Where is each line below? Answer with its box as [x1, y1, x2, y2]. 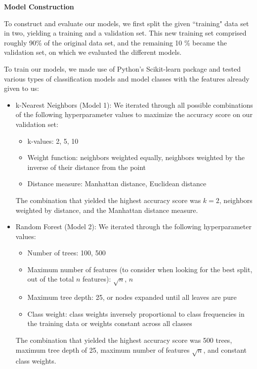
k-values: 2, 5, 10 [27, 135, 79, 146]
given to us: [4, 83, 39, 93]
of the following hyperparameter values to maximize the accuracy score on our [15, 109, 253, 120]
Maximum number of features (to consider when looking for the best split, [27, 264, 253, 274]
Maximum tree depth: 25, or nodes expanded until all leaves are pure [27, 292, 237, 302]
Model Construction [4, 1, 74, 11]
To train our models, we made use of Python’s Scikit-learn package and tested [4, 63, 241, 74]
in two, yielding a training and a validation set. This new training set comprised [4, 28, 247, 38]
